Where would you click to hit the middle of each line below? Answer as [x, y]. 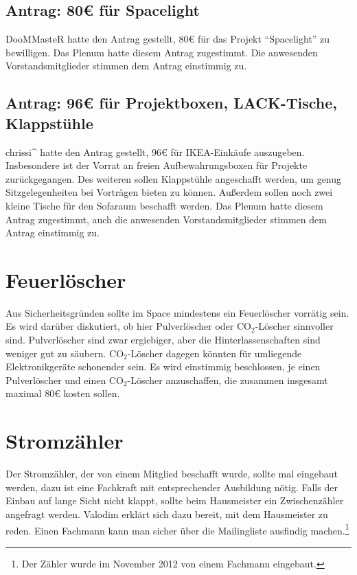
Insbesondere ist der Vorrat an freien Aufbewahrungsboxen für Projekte [157, 165]
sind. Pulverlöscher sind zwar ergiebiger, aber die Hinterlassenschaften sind [163, 340]
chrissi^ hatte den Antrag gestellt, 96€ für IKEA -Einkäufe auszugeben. [155, 151]
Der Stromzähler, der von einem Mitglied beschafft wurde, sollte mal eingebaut [172, 474]
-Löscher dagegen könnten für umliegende [215, 353]
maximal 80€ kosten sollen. [63, 393]
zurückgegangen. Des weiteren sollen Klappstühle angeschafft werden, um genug [174, 178]
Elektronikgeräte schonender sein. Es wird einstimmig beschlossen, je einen [163, 367]
